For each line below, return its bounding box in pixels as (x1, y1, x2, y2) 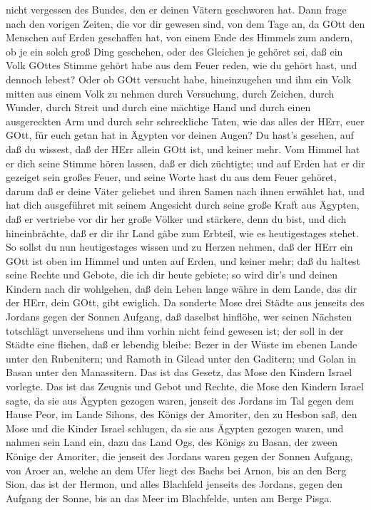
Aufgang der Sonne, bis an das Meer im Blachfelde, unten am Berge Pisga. (6, 490, 332, 505)
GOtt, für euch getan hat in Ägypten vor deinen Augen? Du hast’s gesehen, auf (6, 127, 354, 142)
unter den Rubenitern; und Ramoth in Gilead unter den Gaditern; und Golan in (6, 350, 356, 365)
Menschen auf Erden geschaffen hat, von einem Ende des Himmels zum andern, (6, 30, 353, 45)
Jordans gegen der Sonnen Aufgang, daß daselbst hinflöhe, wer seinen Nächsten (6, 309, 352, 324)
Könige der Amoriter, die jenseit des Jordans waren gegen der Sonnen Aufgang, (6, 449, 353, 463)
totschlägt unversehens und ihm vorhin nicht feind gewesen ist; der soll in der (6, 323, 344, 338)
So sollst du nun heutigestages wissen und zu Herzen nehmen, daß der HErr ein (6, 239, 353, 254)
